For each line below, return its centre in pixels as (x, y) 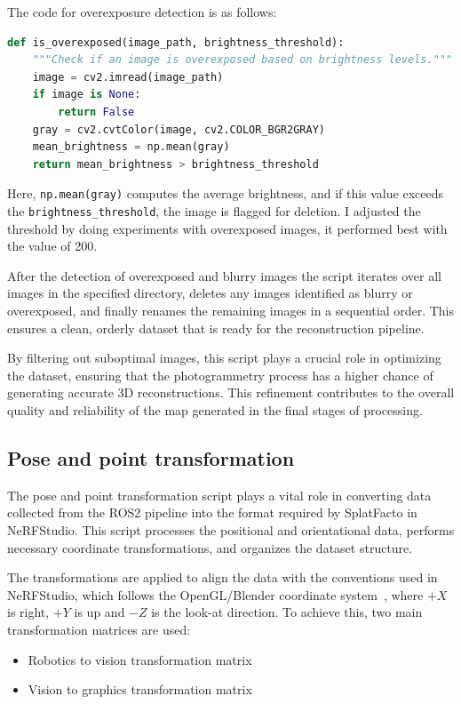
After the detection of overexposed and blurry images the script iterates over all (225, 275)
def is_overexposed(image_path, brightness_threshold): (176, 42)
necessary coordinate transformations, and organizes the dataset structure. (210, 547)
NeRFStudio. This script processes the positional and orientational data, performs (231, 529)
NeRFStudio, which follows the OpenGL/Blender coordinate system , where (215, 594)
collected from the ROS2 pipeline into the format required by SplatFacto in (212, 512)
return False (96, 112)
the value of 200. (52, 246)
